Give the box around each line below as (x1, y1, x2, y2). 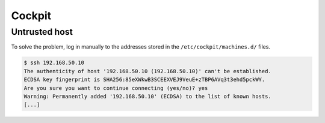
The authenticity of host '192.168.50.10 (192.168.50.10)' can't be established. (23, 68, 272, 74)
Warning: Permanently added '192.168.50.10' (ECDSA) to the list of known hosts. (23, 93, 272, 100)
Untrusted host (11, 26, 73, 37)
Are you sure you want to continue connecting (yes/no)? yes (23, 85, 208, 91)
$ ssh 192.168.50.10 (23, 59, 84, 66)
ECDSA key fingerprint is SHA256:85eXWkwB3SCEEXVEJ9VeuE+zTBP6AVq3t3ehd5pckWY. (23, 76, 265, 83)
